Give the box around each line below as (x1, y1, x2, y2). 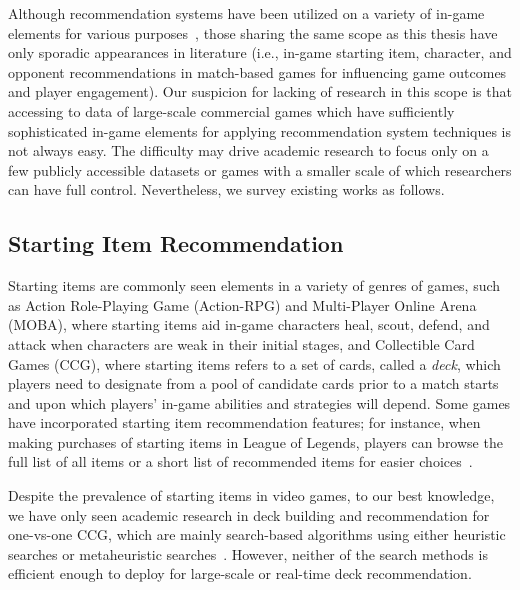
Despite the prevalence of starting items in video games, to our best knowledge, (8, 485, 495, 506)
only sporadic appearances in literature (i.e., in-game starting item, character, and (8, 42, 512, 63)
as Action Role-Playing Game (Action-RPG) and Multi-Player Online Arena (8, 294, 477, 315)
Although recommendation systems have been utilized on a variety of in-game (8, 3, 485, 23)
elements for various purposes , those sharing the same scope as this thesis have (8, 22, 498, 43)
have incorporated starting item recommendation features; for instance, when (8, 412, 481, 433)
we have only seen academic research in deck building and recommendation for (8, 504, 490, 525)
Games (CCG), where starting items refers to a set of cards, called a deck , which (8, 353, 501, 374)
